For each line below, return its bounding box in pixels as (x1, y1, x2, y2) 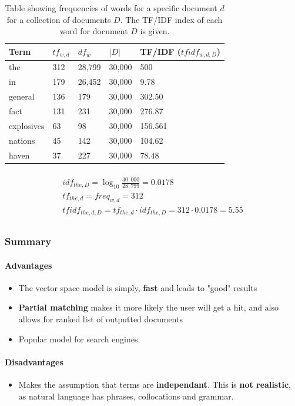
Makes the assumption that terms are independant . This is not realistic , (18, 378, 291, 390)
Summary (5, 234, 52, 249)
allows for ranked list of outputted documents (18, 313, 183, 325)
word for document (59, 25, 128, 37)
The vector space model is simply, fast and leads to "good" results (18, 281, 257, 293)
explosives (9, 119, 45, 131)
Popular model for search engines (18, 332, 138, 345)
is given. (140, 25, 170, 37)
